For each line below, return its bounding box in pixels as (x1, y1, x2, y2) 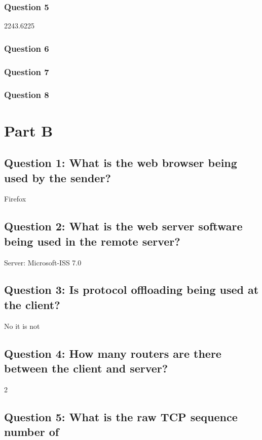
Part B (4, 120, 53, 141)
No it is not (4, 320, 40, 331)
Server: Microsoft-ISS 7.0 (4, 257, 82, 267)
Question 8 (4, 88, 49, 101)
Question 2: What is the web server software (4, 218, 243, 234)
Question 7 (4, 65, 49, 78)
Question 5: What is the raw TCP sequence (4, 409, 238, 424)
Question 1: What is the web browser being (4, 155, 237, 171)
